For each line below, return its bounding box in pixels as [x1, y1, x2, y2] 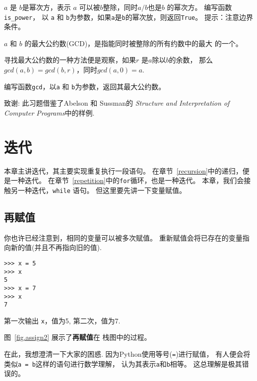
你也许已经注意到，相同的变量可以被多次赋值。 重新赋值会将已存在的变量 [4, 232, 243, 243]
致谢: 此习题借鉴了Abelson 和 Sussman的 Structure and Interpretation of [4, 98, 230, 108]
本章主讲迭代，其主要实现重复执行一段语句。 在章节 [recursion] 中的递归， [4, 165, 243, 176]
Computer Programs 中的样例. [4, 107, 95, 118]
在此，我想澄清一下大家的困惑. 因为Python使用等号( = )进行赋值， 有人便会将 [4, 349, 251, 359]
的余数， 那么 [169, 55, 213, 65]
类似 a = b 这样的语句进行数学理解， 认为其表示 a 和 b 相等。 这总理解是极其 [4, 358, 242, 369]
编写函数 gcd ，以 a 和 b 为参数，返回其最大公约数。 [4, 81, 166, 91]
